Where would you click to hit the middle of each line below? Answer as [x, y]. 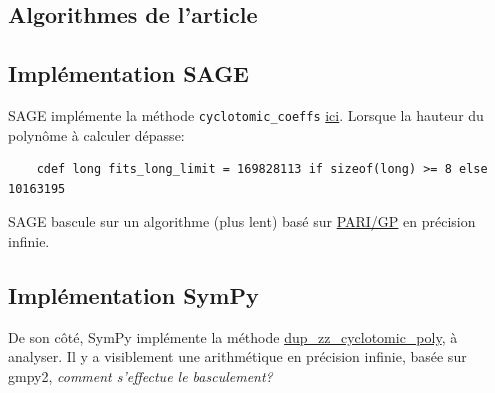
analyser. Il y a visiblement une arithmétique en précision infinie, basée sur [237, 356]
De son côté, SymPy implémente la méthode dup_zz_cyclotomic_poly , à [233, 336]
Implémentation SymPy [133, 295]
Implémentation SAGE [128, 73]
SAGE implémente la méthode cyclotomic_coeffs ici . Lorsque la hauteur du [246, 114]
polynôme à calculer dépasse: [96, 134]
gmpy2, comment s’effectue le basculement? [140, 376]
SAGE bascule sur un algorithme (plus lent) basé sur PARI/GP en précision [242, 221]
